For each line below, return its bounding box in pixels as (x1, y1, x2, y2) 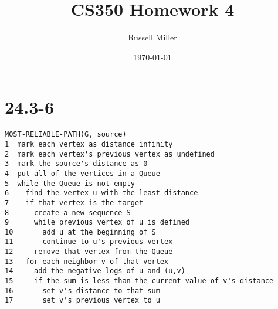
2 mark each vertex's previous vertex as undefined (5, 150, 215, 158)
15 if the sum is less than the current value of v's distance (5, 277, 274, 286)
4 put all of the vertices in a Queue (5, 169, 160, 178)
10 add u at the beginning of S (5, 227, 156, 236)
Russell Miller (128, 31, 177, 43)
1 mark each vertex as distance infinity (5, 140, 173, 148)
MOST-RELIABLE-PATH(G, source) (5, 130, 127, 139)
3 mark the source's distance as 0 (5, 159, 148, 168)
